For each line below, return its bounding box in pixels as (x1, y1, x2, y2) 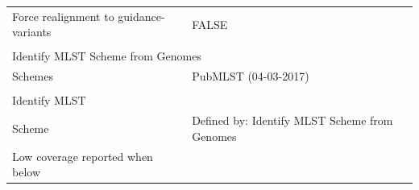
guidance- (118, 7, 165, 24)
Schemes (12, 68, 54, 85)
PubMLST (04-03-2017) (192, 68, 309, 85)
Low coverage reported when (12, 147, 153, 164)
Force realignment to (12, 7, 114, 24)
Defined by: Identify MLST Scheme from (192, 112, 393, 129)
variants (12, 23, 52, 40)
